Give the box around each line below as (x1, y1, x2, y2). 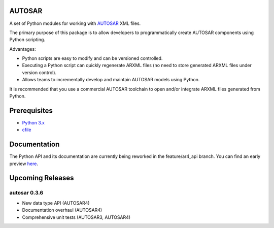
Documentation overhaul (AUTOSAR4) (22, 207, 102, 213)
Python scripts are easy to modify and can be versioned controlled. (22, 55, 163, 61)
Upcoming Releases (9, 174, 74, 182)
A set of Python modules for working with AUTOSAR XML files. (9, 20, 141, 26)
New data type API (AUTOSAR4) (22, 200, 90, 206)
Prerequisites (9, 106, 53, 115)
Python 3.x (22, 119, 45, 125)
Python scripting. (9, 37, 46, 43)
